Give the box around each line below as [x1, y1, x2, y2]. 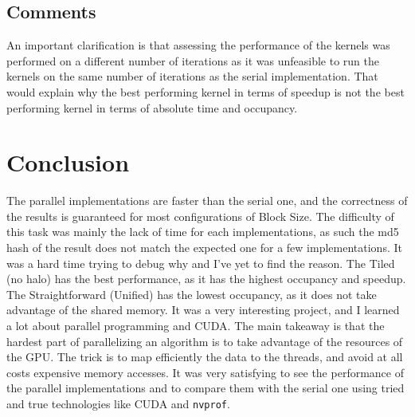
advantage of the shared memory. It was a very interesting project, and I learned [6, 301, 400, 318]
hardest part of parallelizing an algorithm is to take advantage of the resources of [6, 332, 403, 349]
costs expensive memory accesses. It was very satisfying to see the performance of [6, 364, 404, 380]
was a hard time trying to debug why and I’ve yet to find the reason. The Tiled [6, 254, 395, 271]
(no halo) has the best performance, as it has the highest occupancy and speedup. [6, 270, 406, 287]
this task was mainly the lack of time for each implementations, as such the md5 [6, 223, 399, 240]
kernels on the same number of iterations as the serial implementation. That [6, 68, 378, 85]
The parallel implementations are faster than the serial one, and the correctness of [6, 192, 408, 209]
